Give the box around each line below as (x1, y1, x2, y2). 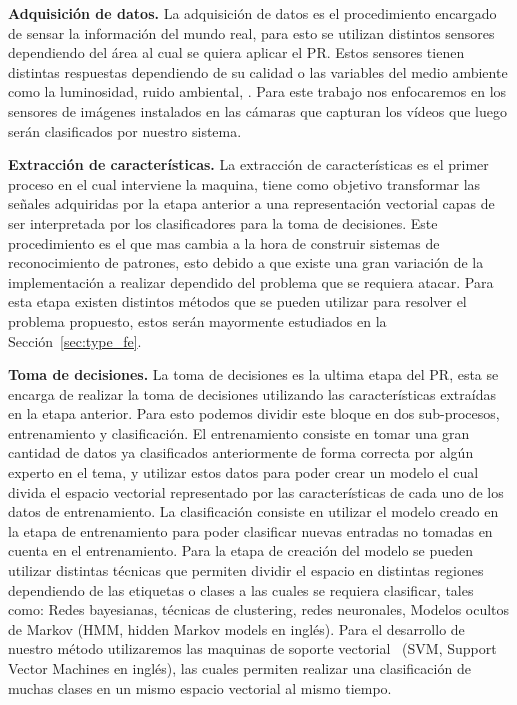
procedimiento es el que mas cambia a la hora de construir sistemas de (8, 232, 440, 253)
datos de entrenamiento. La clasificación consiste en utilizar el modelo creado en (8, 501, 499, 522)
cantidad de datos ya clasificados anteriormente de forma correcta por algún (8, 442, 474, 463)
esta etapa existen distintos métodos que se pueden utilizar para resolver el (8, 291, 467, 312)
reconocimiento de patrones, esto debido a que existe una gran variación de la (8, 252, 484, 273)
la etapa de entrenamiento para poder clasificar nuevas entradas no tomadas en (8, 520, 493, 541)
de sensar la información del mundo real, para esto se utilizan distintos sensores (8, 22, 495, 43)
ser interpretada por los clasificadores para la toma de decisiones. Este (8, 212, 438, 233)
